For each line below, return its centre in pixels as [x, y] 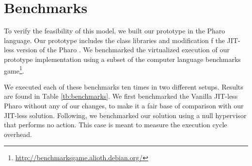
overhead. [18, 134]
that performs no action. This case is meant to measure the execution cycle [116, 125]
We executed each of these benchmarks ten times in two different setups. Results [124, 86]
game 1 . [14, 70]
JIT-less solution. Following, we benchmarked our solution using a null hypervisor [125, 115]
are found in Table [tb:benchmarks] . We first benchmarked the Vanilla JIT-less [121, 96]
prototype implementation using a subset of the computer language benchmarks [122, 59]
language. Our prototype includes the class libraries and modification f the [114, 40]
